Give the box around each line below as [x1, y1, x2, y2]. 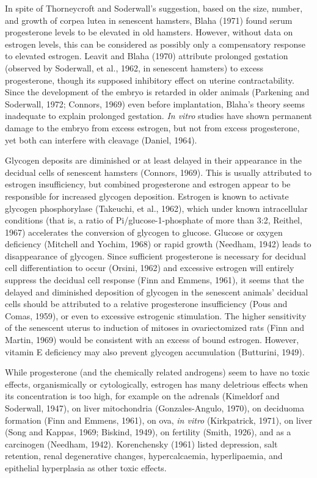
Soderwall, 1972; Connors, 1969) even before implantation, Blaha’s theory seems [5, 97, 305, 110]
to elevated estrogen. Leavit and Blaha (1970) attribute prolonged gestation [5, 49, 288, 62]
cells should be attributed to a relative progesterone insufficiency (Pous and [5, 297, 288, 310]
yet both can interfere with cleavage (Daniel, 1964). [5, 133, 197, 146]
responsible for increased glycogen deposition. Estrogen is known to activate [5, 189, 289, 202]
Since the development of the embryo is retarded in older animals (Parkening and [5, 85, 310, 98]
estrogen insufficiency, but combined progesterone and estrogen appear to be [5, 178, 291, 190]
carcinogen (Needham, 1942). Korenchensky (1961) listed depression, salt [5, 437, 278, 450]
